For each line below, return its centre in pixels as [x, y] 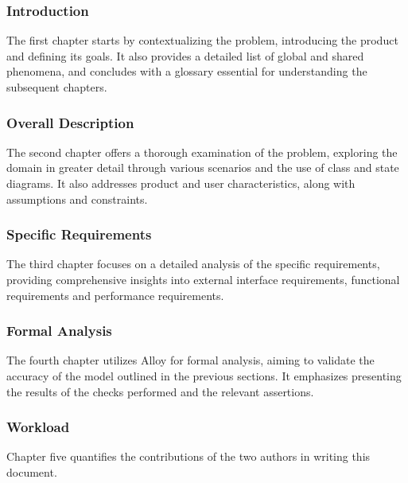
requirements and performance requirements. [115, 295]
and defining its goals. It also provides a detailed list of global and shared [185, 55]
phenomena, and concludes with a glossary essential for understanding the [187, 71]
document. [32, 472]
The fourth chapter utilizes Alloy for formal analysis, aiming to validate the [190, 360]
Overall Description [70, 122]
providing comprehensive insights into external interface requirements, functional [203, 279]
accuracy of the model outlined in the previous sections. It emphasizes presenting [204, 376]
